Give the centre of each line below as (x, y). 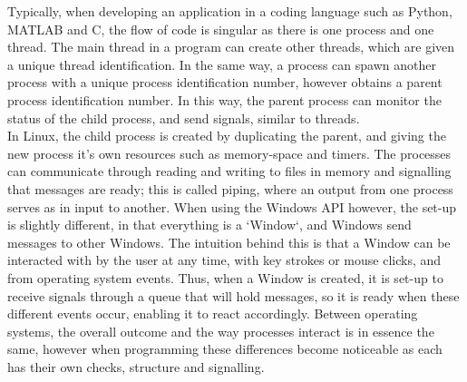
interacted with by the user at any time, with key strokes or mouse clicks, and (224, 260)
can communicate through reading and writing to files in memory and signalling (229, 171)
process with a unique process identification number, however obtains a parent (225, 82)
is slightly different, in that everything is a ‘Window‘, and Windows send (209, 225)
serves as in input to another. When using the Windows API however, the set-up (232, 206)
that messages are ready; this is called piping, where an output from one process (230, 188)
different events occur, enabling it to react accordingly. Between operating (213, 313)
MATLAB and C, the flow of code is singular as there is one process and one (221, 29)
